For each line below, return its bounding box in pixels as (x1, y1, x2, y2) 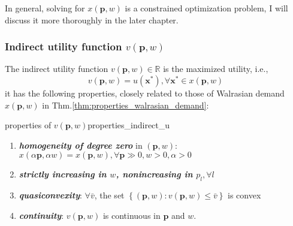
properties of (5, 119, 52, 131)
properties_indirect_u (87, 119, 170, 131)
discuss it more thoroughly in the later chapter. (5, 13, 179, 26)
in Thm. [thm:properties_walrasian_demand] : (42, 98, 209, 111)
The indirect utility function (5, 62, 108, 75)
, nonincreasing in (116, 168, 193, 180)
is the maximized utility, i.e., (163, 62, 268, 75)
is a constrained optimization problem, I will (125, 2, 288, 14)
